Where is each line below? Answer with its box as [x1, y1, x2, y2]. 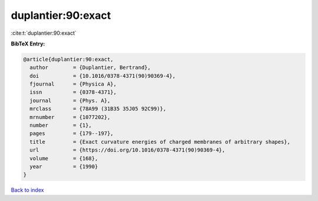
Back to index [11, 186, 44, 194]
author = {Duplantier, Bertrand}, [29, 64, 151, 71]
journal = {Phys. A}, [29, 97, 111, 104]
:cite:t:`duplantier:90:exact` [11, 29, 77, 37]
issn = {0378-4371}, [29, 89, 117, 95]
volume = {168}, [29, 155, 98, 162]
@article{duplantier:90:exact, [23, 56, 114, 62]
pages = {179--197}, [29, 130, 114, 137]
